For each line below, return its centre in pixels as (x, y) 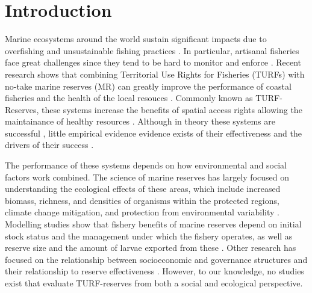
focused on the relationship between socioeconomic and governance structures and (156, 259)
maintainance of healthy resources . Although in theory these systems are (140, 121)
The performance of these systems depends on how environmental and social (146, 165)
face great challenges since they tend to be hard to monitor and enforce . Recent (153, 62)
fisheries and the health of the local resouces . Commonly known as (129, 98)
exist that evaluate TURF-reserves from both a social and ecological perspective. (154, 283)
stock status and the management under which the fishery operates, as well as (149, 236)
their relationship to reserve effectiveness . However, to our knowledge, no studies (154, 271)
